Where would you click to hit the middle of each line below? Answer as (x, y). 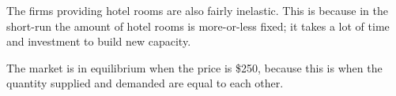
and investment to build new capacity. (99, 41)
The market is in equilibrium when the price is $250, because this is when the (194, 67)
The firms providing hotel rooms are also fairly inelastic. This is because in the (197, 10)
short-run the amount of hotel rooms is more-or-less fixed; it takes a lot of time (198, 26)
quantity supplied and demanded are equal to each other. (145, 83)
